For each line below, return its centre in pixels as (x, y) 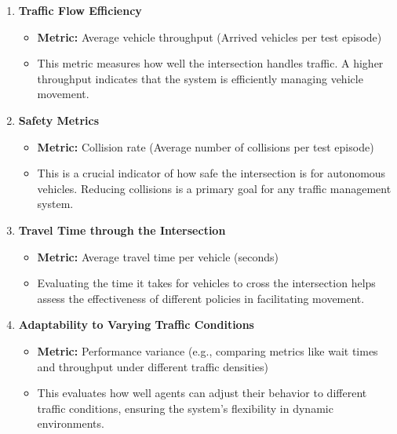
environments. (71, 423)
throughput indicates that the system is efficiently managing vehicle (200, 78)
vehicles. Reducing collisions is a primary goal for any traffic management (214, 188)
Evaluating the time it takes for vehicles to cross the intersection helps (206, 283)
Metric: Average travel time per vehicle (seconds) (158, 256)
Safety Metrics (59, 120)
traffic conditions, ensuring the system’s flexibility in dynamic (185, 408)
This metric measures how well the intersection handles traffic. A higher (210, 63)
